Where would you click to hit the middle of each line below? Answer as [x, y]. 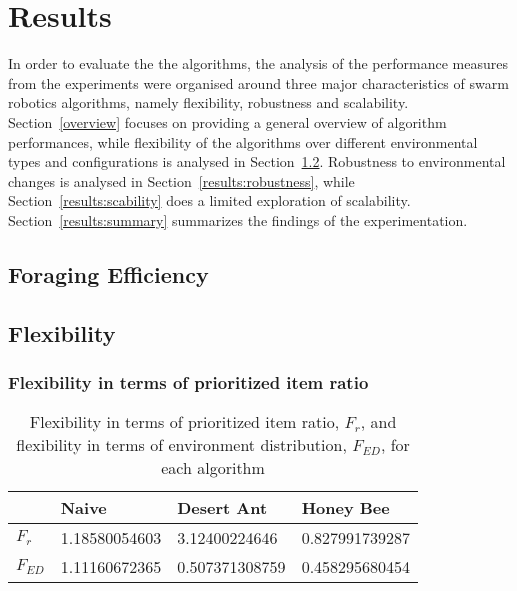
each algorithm [213, 468]
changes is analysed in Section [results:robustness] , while [181, 180]
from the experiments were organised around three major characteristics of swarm [258, 82]
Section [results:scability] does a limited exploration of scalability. [209, 200]
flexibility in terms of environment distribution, [181, 445]
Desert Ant [222, 508]
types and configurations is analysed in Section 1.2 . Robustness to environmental [257, 161]
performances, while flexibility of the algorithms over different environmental [243, 141]
